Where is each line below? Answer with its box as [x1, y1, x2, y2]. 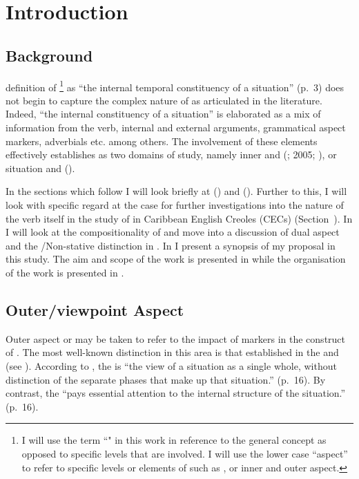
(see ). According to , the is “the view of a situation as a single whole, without [6, 358, 337, 373]
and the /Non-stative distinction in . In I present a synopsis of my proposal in [6, 238, 336, 252]
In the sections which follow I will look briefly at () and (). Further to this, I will [6, 184, 347, 198]
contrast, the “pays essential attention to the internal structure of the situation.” [6, 386, 346, 400]
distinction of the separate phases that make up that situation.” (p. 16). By [6, 372, 326, 386]
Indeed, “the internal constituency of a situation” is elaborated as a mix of [6, 106, 321, 121]
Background [6, 44, 93, 66]
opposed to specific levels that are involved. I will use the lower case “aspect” [21, 446, 348, 460]
